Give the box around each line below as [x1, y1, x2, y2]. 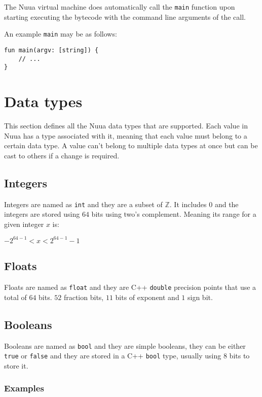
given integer [4, 218, 44, 229]
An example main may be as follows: [4, 28, 117, 39]
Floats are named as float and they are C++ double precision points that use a [4, 282, 256, 292]
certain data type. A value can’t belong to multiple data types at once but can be [4, 140, 258, 151]
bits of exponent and [115, 291, 179, 302]
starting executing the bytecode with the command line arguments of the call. [4, 11, 246, 22]
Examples [4, 382, 44, 394]
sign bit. [187, 291, 213, 302]
